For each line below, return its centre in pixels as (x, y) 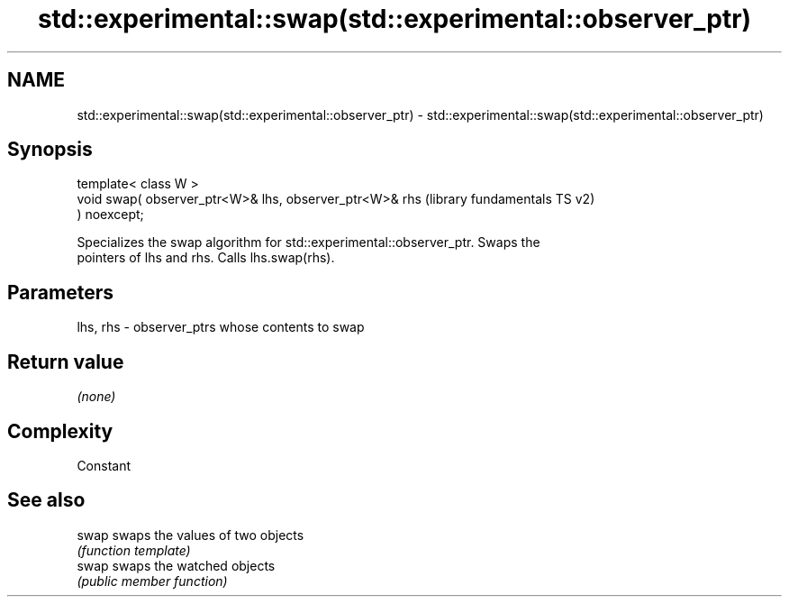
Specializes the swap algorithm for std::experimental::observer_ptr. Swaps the (308, 243)
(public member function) (152, 581)
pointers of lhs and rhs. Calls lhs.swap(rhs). (206, 258)
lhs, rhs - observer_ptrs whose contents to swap (221, 327)
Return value (66, 361)
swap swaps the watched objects (176, 565)
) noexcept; (110, 215)
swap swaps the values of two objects (190, 535)
